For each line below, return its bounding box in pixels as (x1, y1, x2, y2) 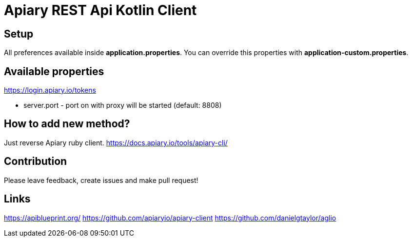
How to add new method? (4, 118, 130, 130)
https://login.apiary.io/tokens (4, 86, 96, 95)
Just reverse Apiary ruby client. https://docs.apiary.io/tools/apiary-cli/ (4, 138, 228, 147)
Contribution (4, 155, 67, 168)
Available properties (4, 65, 104, 78)
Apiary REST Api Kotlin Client (4, 2, 197, 19)
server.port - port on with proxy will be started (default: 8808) (23, 101, 222, 110)
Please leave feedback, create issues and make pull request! (4, 176, 198, 184)
